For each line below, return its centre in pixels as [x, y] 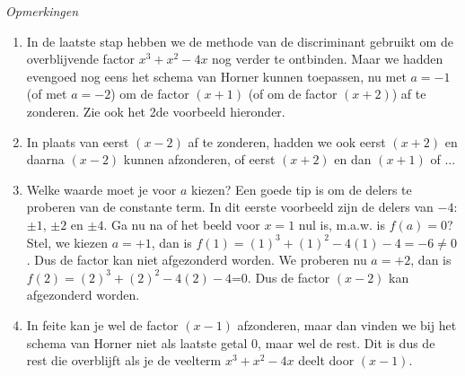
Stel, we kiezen [67, 242]
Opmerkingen [42, 11]
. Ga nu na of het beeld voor [182, 224]
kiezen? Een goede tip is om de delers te [302, 189]
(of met [47, 94]
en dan [353, 159]
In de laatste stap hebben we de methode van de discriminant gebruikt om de [240, 41]
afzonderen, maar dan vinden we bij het [347, 324]
